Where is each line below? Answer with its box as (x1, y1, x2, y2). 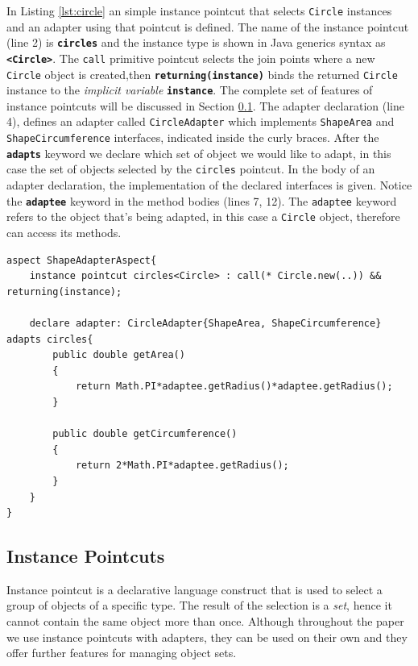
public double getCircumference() (52, 428, 238, 440)
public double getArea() (52, 349, 185, 361)
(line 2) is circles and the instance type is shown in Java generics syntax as (6, 34, 386, 51)
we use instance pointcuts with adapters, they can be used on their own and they (6, 628, 408, 645)
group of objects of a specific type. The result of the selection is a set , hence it (6, 597, 392, 614)
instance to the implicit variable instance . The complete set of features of (6, 81, 373, 98)
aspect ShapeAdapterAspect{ (6, 254, 157, 266)
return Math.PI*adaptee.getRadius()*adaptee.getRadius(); (75, 381, 393, 393)
